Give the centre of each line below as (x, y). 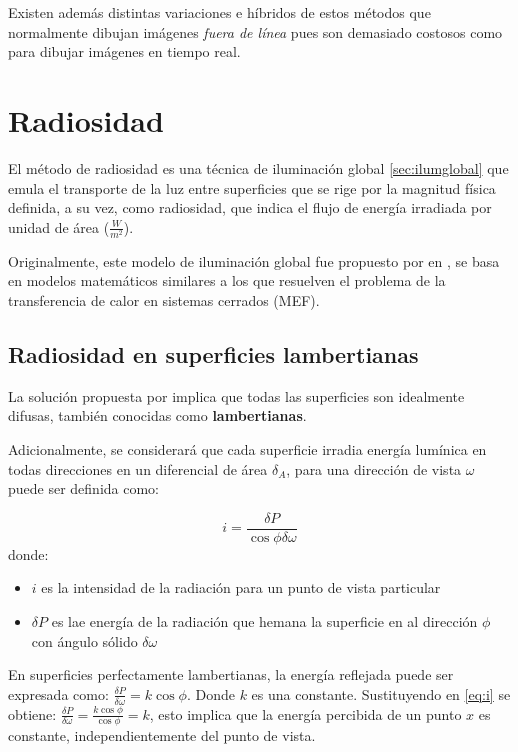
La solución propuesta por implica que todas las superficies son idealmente (236, 395)
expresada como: (58, 693)
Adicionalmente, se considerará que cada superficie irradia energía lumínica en (247, 449)
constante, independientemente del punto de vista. (162, 735)
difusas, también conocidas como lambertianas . (157, 415)
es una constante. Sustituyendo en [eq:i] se (381, 693)
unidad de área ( (59, 226)
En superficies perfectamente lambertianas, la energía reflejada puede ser (231, 674)
